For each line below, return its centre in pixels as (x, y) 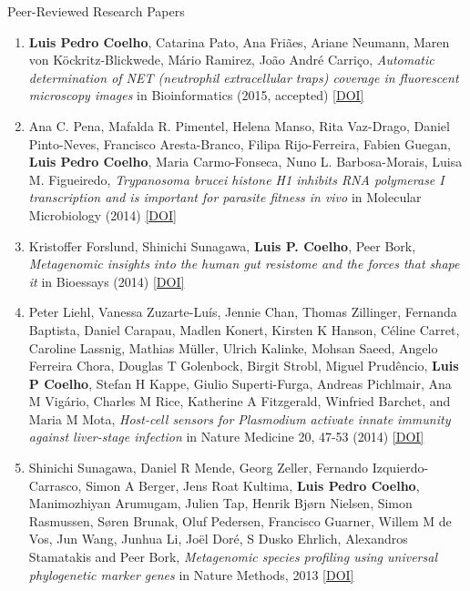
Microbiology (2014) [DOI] (102, 214)
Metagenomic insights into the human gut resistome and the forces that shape (244, 264)
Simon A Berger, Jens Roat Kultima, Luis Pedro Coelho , (253, 485)
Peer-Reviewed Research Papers (96, 11)
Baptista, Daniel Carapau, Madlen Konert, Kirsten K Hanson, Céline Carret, (244, 329)
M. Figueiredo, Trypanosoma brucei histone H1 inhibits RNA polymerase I (236, 179)
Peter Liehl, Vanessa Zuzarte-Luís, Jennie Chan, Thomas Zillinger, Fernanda (243, 312)
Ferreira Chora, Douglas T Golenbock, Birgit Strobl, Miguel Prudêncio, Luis (244, 366)
